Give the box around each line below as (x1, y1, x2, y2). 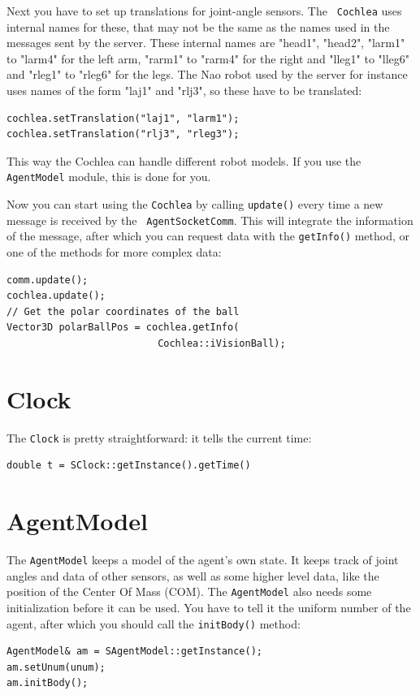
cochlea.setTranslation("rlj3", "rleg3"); (6, 128, 240, 140)
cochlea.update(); (6, 290, 106, 302)
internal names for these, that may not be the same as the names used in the (6, 18, 390, 35)
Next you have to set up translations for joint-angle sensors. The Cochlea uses (6, 2, 402, 19)
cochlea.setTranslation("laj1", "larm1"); (6, 112, 240, 124)
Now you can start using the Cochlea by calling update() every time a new (6, 196, 383, 213)
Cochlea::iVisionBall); (158, 338, 286, 349)
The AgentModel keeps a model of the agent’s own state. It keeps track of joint (6, 551, 399, 568)
